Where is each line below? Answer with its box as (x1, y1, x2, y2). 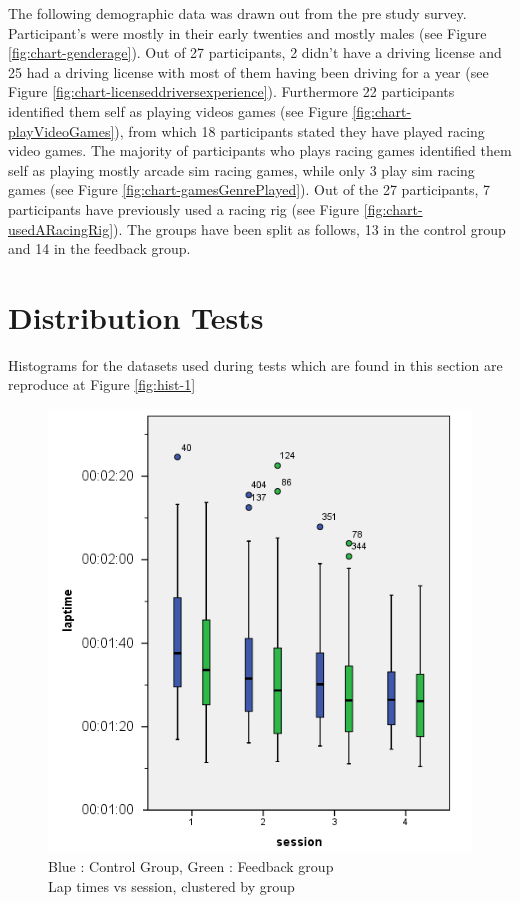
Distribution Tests (8, 296, 264, 337)
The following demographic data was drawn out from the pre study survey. (8, 3, 467, 23)
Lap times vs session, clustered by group (48, 875, 295, 896)
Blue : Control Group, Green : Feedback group (48, 855, 334, 876)
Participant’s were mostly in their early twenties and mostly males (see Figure (8, 22, 487, 43)
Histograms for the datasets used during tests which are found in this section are (8, 354, 503, 375)
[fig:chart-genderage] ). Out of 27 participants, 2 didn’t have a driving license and (8, 42, 502, 63)
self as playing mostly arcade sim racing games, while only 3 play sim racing (8, 159, 475, 180)
